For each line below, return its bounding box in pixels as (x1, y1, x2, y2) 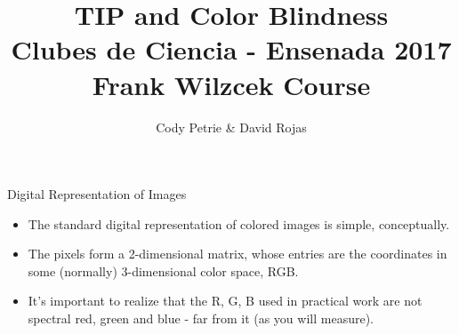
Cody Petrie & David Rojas (156, 117, 307, 136)
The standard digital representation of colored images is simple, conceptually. (28, 214, 450, 233)
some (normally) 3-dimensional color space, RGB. (28, 261, 299, 280)
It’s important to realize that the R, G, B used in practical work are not (28, 291, 423, 310)
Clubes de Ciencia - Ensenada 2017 (11, 31, 452, 68)
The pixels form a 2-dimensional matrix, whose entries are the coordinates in (28, 244, 447, 263)
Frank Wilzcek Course (92, 66, 371, 102)
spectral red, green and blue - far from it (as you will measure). (28, 309, 374, 328)
